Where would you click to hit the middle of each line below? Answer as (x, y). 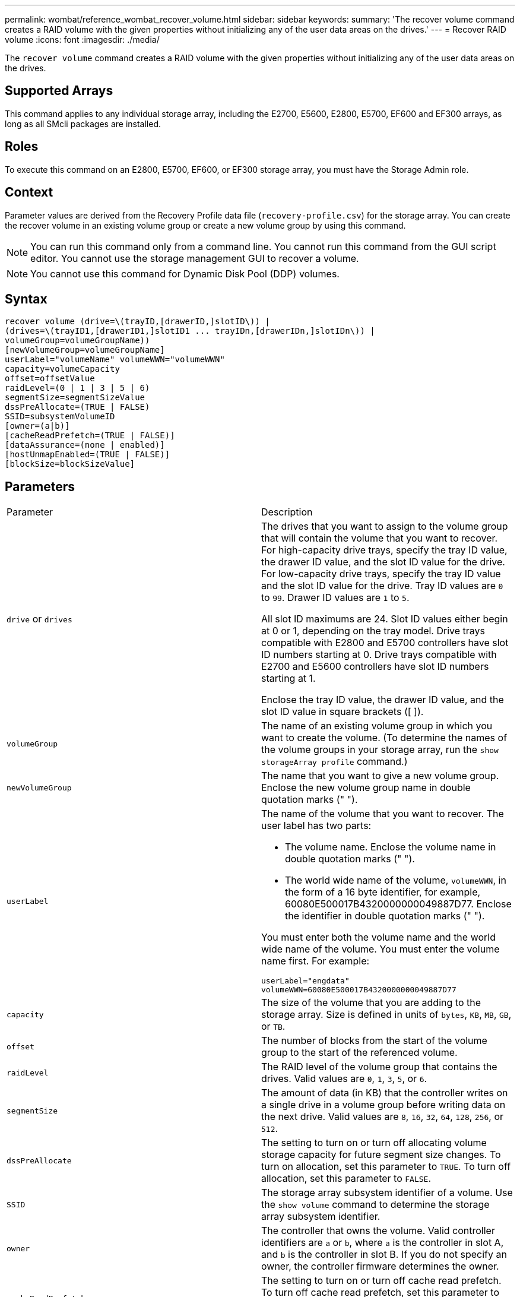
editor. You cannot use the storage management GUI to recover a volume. (195, 258)
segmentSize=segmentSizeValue (75, 398)
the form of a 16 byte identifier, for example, (383, 892)
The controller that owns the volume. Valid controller (378, 1231)
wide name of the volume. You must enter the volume (381, 949)
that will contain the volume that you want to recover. (380, 538)
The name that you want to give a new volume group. (380, 776)
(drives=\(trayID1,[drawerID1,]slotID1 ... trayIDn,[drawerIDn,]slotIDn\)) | (190, 331)
